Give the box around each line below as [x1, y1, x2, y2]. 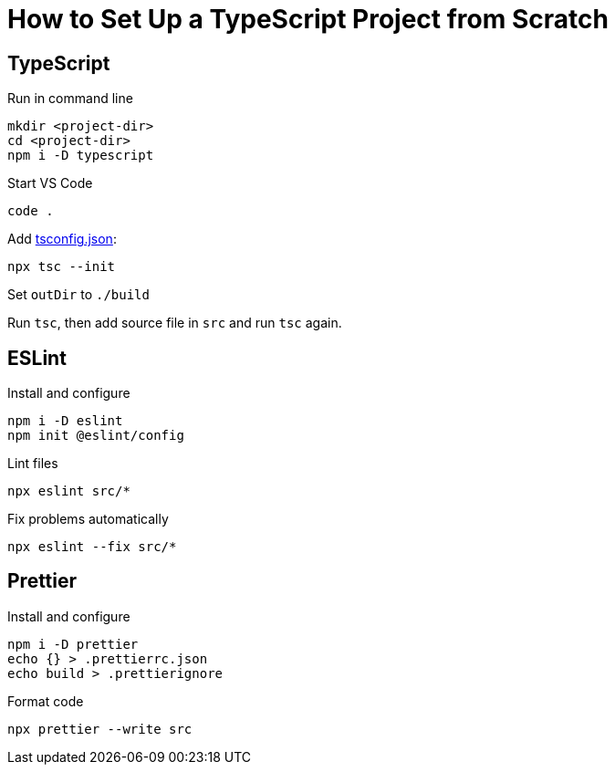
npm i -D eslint [7, 413, 123, 429]
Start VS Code [7, 175, 93, 192]
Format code [7, 693, 84, 709]
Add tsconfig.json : [7, 231, 117, 247]
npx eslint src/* [7, 484, 130, 499]
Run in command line [7, 90, 133, 107]
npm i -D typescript [7, 148, 154, 163]
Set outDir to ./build [7, 287, 150, 303]
